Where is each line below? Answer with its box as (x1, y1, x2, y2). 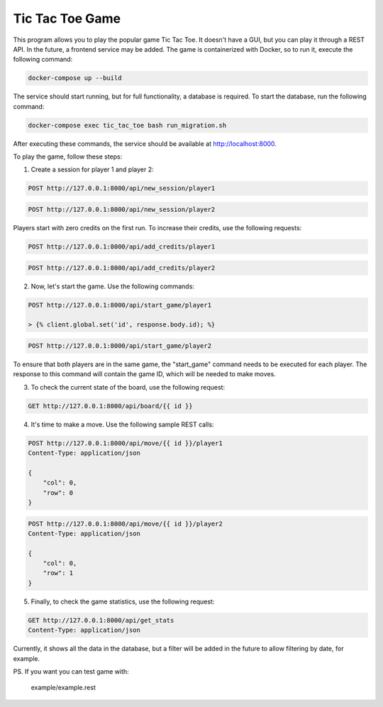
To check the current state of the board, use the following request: (30, 383, 226, 391)
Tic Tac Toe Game (13, 11, 121, 26)
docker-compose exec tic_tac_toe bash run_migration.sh (28, 121, 227, 129)
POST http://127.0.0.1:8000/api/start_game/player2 (28, 341, 212, 350)
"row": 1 (43, 569, 74, 577)
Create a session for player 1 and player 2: (30, 165, 154, 174)
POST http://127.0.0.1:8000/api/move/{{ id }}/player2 (28, 519, 223, 528)
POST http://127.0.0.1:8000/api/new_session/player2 (28, 205, 216, 213)
